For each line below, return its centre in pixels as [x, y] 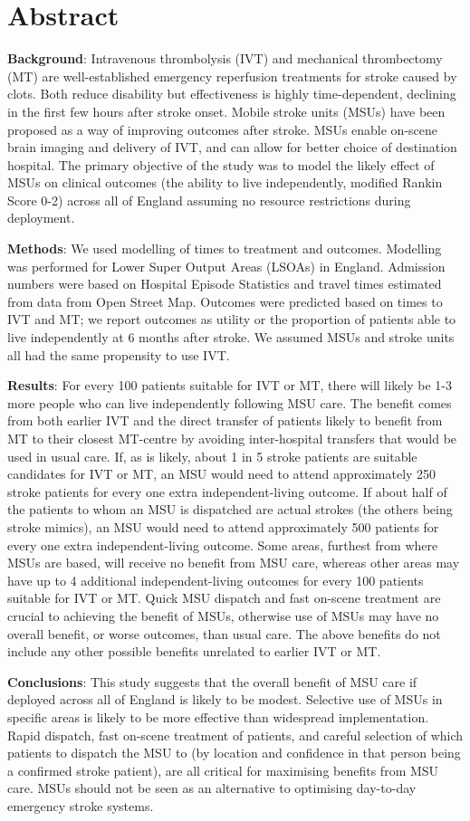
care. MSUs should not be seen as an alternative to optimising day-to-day [212, 788]
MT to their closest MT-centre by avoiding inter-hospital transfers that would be [232, 438]
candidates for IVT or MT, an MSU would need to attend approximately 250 [222, 474]
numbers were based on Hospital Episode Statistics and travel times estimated [225, 284]
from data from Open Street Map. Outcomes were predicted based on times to [225, 301]
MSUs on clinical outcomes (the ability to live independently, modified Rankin [225, 182]
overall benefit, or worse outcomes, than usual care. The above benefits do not [224, 633]
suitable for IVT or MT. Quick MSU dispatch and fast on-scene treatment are [224, 598]
